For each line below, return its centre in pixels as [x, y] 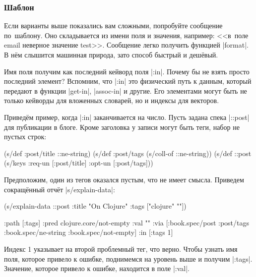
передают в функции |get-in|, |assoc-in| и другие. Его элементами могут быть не [126, 90]
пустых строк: [25, 137]
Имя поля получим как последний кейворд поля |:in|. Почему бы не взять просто [127, 71]
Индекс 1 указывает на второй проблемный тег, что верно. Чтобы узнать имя [121, 249]
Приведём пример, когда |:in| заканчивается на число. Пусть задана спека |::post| [127, 117]
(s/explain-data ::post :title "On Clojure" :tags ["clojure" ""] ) [95, 206]
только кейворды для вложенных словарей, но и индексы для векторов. [112, 100]
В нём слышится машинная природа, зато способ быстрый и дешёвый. [111, 55]
